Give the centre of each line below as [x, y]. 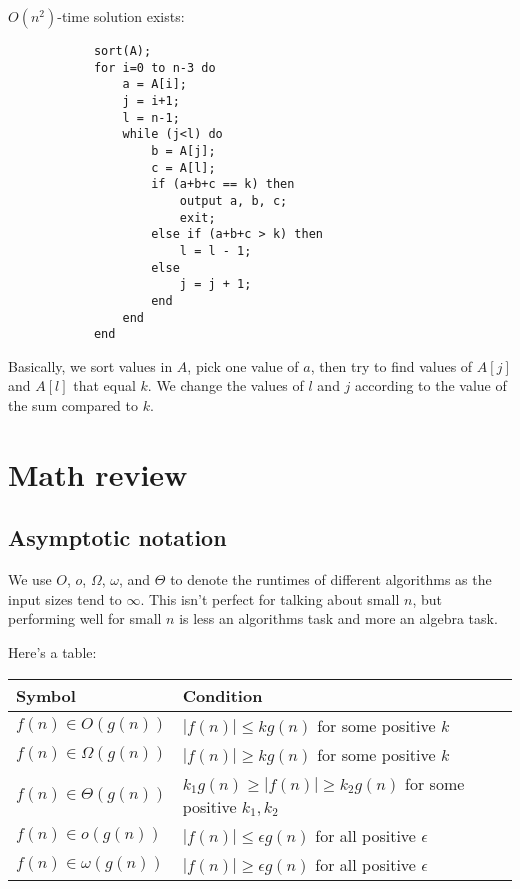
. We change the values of [225, 385]
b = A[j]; [183, 150]
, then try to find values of [391, 365]
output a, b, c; [233, 200]
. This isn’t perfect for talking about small [270, 598]
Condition [222, 695]
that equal [104, 385]
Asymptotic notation [117, 537]
